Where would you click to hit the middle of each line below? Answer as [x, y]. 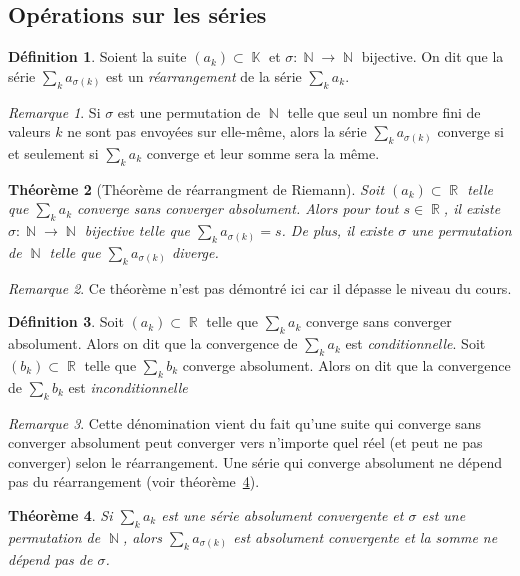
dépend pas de [50, 558]
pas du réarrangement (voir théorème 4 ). [134, 481]
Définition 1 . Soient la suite [97, 56]
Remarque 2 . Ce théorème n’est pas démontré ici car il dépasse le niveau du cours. [260, 287]
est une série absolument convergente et [282, 514]
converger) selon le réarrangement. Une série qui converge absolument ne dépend [255, 461]
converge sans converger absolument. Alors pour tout [238, 208]
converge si [470, 131]
